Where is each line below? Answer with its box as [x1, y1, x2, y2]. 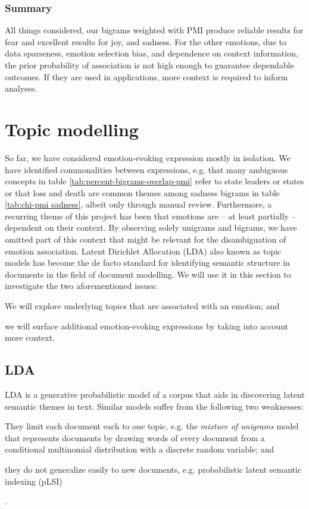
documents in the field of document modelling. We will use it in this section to [5, 268, 291, 280]
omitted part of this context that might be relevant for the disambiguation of [5, 233, 286, 246]
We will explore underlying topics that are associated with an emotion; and [5, 300, 280, 312]
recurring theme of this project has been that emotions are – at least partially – [5, 209, 296, 222]
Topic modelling [5, 117, 139, 141]
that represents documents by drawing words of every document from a [5, 431, 265, 444]
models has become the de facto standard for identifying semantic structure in [5, 256, 290, 269]
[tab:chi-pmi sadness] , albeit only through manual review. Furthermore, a [5, 198, 272, 210]
